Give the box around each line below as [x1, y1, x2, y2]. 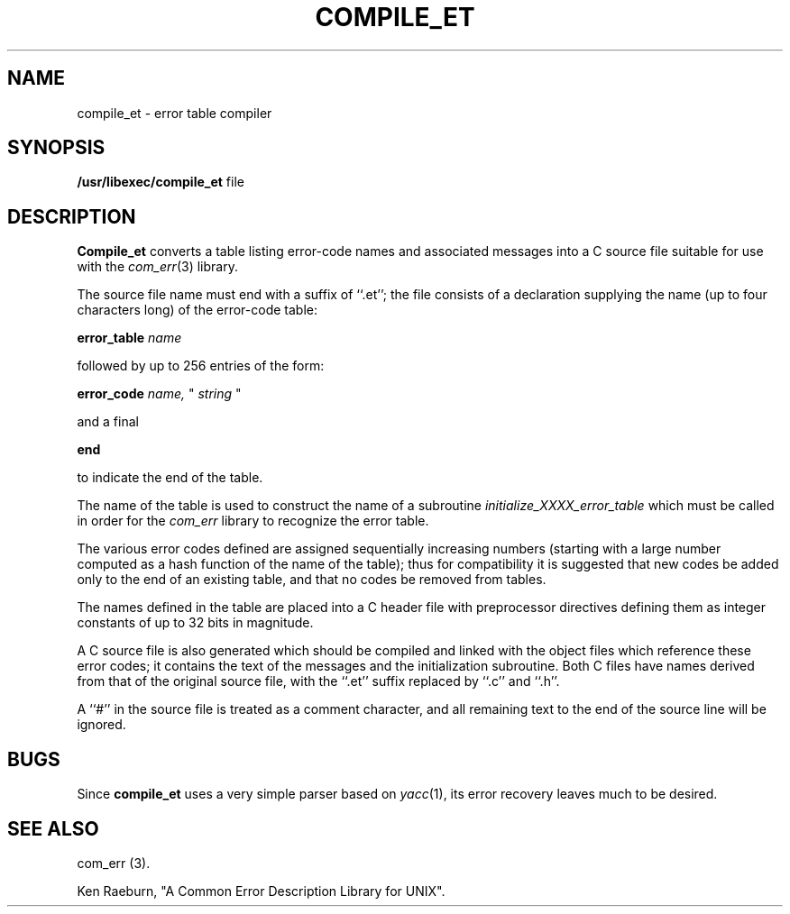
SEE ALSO [7, 817, 99, 840]
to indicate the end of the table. [77, 470, 263, 486]
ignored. [77, 717, 126, 733]
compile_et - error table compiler [77, 105, 272, 121]
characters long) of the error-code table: [77, 302, 317, 318]
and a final [77, 414, 139, 430]
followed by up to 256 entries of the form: [77, 358, 325, 374]
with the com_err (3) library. [77, 259, 238, 275]
